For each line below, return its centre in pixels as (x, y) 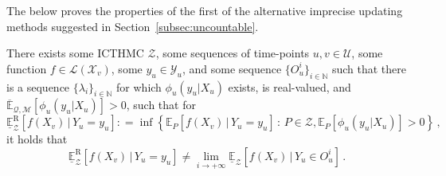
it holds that (37, 139)
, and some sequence (232, 68)
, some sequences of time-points (233, 53)
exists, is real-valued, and (290, 86)
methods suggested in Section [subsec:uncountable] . (133, 26)
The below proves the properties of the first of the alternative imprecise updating (205, 10)
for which (139, 86)
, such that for (161, 105)
